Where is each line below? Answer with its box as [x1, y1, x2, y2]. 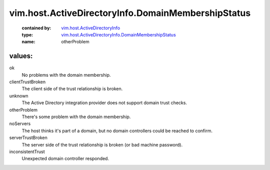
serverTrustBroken [9, 135, 47, 141]
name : [21, 39, 35, 45]
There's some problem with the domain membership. [21, 114, 131, 120]
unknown [9, 93, 28, 99]
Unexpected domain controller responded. [21, 156, 109, 162]
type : [21, 31, 33, 37]
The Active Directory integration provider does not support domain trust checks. [21, 100, 187, 106]
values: [9, 52, 33, 60]
